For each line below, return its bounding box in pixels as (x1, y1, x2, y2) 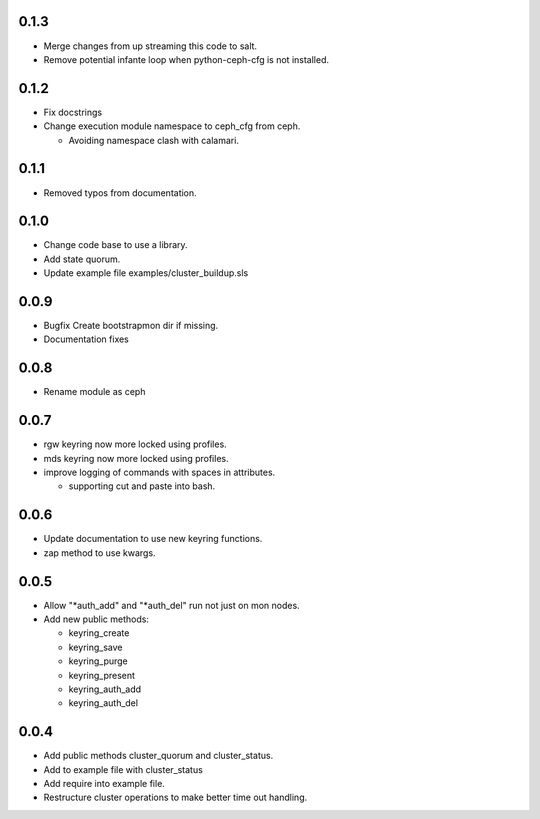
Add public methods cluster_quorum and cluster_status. (43, 750, 274, 762)
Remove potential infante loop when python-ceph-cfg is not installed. (43, 53, 330, 65)
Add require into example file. (43, 778, 165, 790)
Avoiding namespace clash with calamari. (68, 134, 240, 146)
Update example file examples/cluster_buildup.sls (43, 267, 249, 279)
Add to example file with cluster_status (43, 763, 204, 775)
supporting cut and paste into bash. (68, 480, 216, 492)
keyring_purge (68, 655, 129, 667)
